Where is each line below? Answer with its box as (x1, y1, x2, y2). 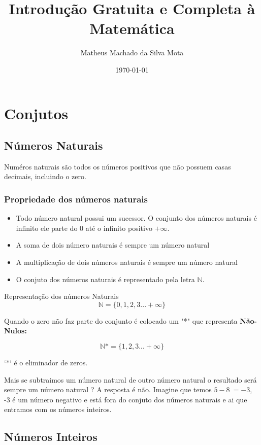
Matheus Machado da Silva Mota (80, 47, 184, 58)
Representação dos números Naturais (4, 291, 119, 301)
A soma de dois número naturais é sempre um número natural (16, 239, 210, 250)
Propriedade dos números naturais (4, 193, 148, 205)
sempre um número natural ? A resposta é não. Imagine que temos (4, 384, 212, 395)
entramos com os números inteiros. (4, 404, 112, 415)
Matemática (89, 18, 175, 39)
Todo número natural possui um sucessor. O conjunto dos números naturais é (16, 213, 257, 223)
